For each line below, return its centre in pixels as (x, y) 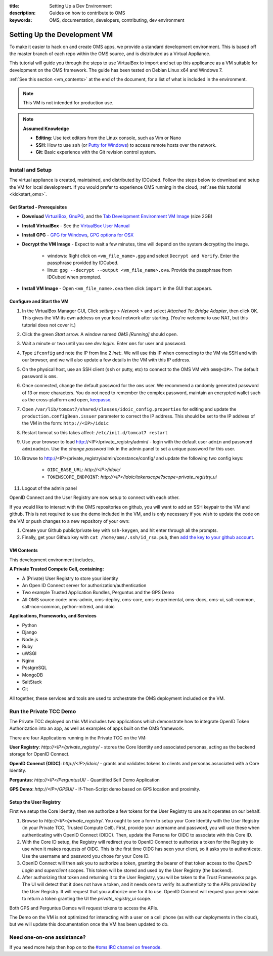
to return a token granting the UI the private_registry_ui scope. (87, 899)
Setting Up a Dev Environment (81, 6)
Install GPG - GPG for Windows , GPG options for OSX (78, 235)
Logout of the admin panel (50, 488)
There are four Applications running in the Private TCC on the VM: (78, 738)
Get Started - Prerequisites (38, 207)
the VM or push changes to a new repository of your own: (70, 521)
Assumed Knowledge (46, 129)
